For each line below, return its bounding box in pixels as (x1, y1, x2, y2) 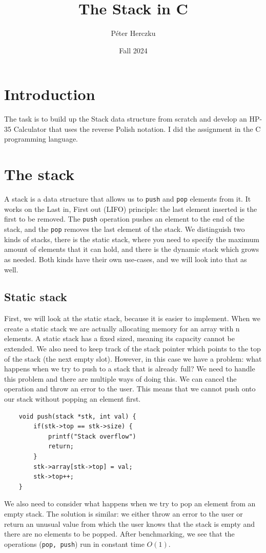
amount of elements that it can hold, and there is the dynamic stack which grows (4, 244, 259, 254)
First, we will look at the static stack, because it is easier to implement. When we (4, 313, 260, 324)
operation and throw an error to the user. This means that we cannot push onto (4, 383, 256, 394)
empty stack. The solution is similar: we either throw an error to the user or (4, 508, 243, 519)
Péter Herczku (111, 28, 156, 38)
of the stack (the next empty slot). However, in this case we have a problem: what (4, 353, 262, 364)
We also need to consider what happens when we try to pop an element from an (4, 498, 256, 509)
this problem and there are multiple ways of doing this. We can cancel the (4, 373, 237, 384)
